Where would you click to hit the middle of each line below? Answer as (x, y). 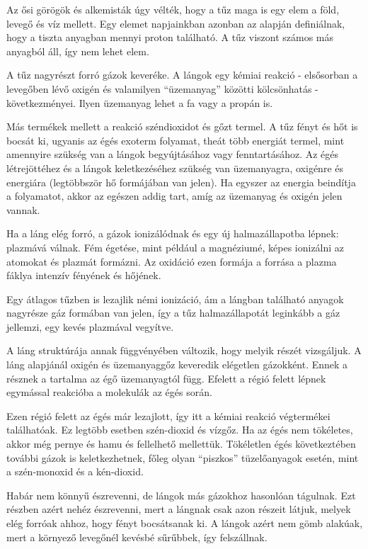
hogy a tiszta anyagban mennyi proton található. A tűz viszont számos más (170, 37)
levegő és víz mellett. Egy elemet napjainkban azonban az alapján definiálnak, (176, 23)
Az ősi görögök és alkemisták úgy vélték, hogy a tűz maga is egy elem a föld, (173, 9)
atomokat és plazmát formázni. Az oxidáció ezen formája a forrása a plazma (172, 261)
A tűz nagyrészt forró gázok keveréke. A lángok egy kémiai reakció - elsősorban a (182, 75)
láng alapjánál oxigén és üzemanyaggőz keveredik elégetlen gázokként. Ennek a (177, 364)
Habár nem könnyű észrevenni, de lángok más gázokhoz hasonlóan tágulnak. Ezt (181, 495)
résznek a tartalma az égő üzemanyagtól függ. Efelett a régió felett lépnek (166, 378)
